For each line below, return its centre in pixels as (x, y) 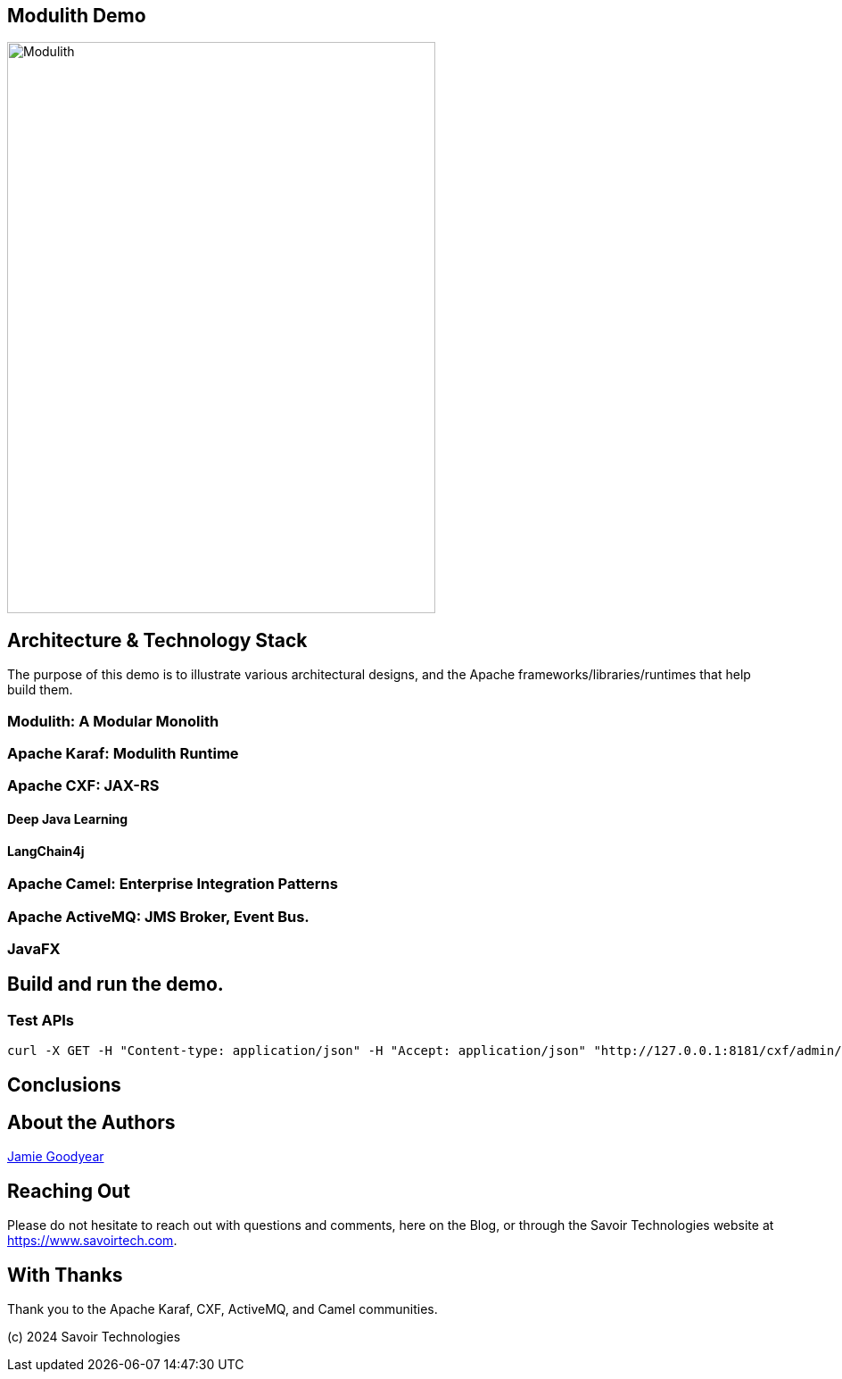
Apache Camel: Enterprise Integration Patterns (173, 884)
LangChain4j (46, 851)
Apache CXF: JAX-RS (83, 786)
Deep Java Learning (68, 819)
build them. (40, 690)
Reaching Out (69, 1191)
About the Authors (91, 1123)
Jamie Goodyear (56, 1157)
